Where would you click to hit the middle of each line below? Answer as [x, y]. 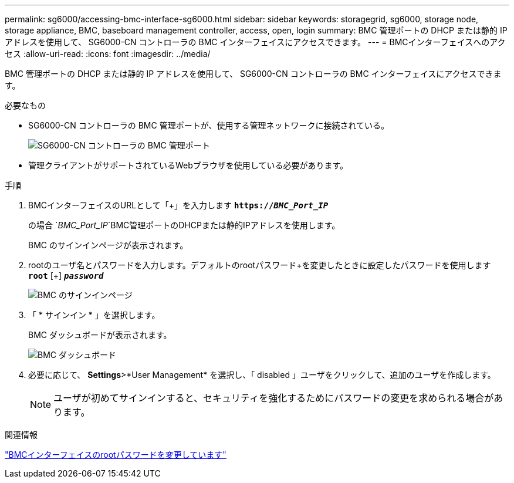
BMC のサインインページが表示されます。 [108, 245]
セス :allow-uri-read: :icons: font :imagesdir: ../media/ [108, 54]
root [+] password [66, 276]
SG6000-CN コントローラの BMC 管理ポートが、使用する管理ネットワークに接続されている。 [209, 125]
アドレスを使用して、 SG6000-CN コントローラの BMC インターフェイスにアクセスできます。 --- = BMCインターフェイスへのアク [255, 42]
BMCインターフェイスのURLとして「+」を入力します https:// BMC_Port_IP [178, 205]
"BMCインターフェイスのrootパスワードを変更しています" [116, 455]
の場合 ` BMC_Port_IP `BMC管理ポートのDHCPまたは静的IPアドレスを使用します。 [184, 225]
